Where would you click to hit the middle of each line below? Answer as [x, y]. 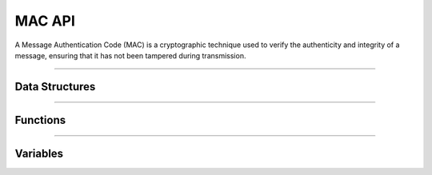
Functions [40, 120]
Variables [39, 153]
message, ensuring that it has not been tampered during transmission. [130, 55]
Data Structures [55, 87]
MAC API [45, 21]
